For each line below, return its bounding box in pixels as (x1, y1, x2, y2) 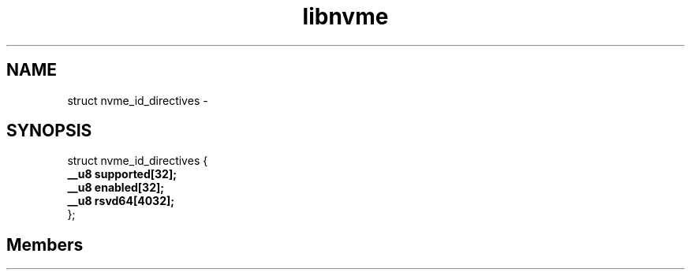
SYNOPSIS (6, 121, 92, 141)
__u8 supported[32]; (67, 167, 177, 181)
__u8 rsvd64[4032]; (67, 194, 175, 208)
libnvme (302, 3, 389, 30)
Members (6, 234, 84, 255)
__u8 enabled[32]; (67, 181, 165, 195)
